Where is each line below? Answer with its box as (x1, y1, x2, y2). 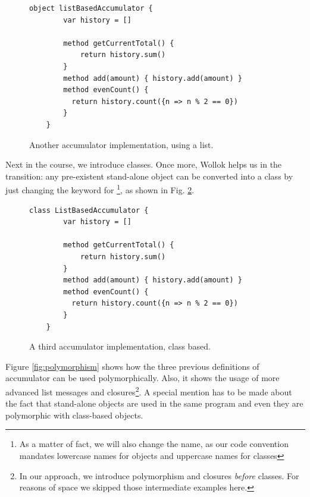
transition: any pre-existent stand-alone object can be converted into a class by (5, 169, 293, 182)
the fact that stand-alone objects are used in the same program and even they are (5, 397, 303, 410)
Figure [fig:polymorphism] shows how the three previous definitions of (5, 360, 259, 372)
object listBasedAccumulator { (29, 4, 153, 12)
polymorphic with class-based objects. (5, 408, 143, 421)
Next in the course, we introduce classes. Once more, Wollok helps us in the (5, 158, 282, 171)
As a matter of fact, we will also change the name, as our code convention (19, 438, 289, 450)
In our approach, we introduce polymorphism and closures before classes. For (19, 469, 299, 482)
